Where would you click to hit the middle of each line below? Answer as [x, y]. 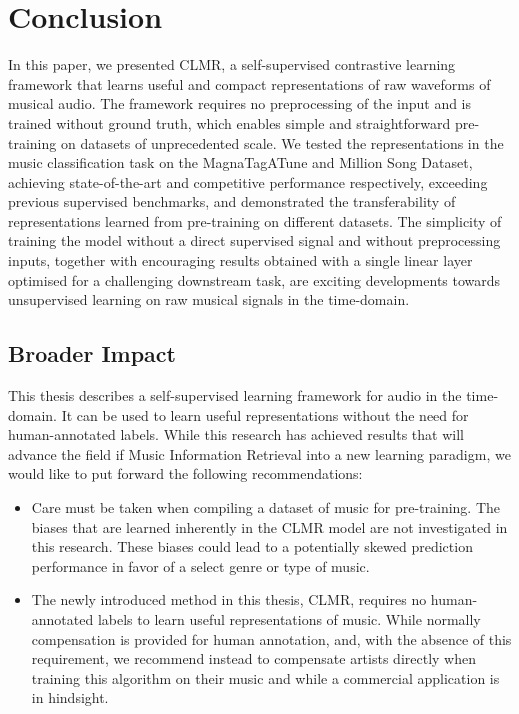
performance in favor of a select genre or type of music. [200, 565]
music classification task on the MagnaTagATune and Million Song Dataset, [240, 162]
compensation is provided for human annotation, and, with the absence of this [271, 638]
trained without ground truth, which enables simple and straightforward [229, 122]
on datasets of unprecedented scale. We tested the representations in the [282, 142]
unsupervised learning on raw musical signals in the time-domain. [209, 299]
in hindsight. [70, 697]
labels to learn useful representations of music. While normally [289, 618]
